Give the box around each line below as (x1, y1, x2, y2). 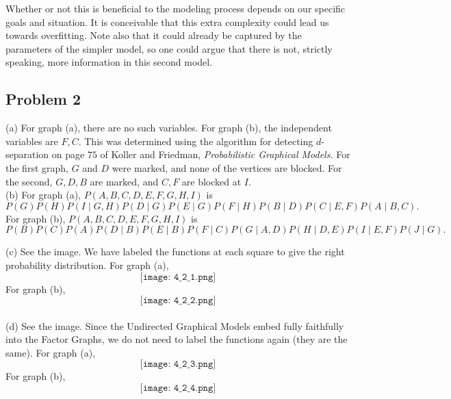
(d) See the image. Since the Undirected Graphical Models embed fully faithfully (5, 318, 344, 333)
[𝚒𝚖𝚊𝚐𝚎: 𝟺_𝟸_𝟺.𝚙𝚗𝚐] (140, 383, 216, 394)
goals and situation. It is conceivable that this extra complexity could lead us (5, 14, 329, 29)
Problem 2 (5, 88, 81, 110)
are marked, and (90, 174, 159, 188)
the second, (5, 174, 53, 188)
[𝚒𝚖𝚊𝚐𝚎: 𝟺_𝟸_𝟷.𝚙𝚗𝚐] (140, 272, 216, 282)
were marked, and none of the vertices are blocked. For (112, 160, 342, 175)
